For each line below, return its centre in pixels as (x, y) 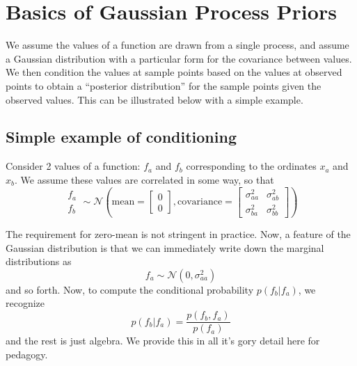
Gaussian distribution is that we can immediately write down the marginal (165, 247)
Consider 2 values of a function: (73, 166)
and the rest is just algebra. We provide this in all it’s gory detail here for (163, 341)
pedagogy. (27, 354)
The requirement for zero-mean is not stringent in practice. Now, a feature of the (178, 234)
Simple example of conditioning (121, 137)
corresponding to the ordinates (251, 166)
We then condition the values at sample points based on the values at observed (174, 72)
